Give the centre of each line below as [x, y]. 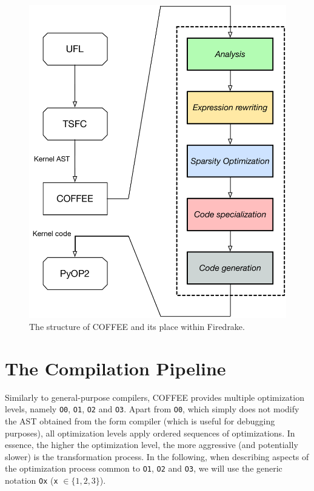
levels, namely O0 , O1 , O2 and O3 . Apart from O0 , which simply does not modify [152, 409]
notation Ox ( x [32, 480]
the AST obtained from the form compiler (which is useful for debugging [140, 421]
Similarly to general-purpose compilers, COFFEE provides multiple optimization [155, 397]
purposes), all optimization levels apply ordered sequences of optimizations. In [150, 433]
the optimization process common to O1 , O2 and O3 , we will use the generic [144, 468]
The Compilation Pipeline [115, 368]
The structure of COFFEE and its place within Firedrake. [137, 327]
